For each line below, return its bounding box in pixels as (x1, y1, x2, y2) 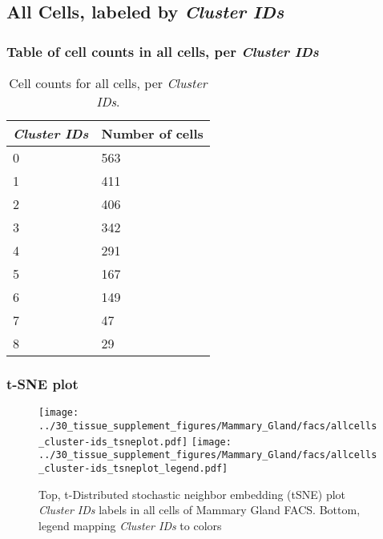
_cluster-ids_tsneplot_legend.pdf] (38, 462, 228, 474)
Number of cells (101, 124, 204, 143)
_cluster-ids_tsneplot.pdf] (38, 436, 188, 448)
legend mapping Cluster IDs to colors (38, 517, 222, 533)
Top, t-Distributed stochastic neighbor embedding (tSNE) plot (38, 485, 346, 502)
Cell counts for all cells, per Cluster (9, 74, 208, 92)
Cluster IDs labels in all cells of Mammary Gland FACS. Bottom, (38, 501, 361, 518)
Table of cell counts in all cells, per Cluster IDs (6, 41, 319, 61)
